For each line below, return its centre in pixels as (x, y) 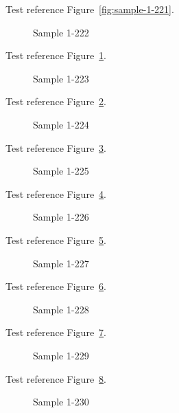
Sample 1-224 (61, 124)
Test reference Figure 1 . (56, 55)
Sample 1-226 (61, 217)
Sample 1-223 (61, 78)
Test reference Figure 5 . (56, 239)
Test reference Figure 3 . (56, 147)
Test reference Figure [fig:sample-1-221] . (90, 9)
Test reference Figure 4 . (56, 193)
